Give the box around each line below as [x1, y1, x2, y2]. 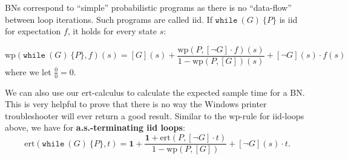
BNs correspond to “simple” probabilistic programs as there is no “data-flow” [5, 1, 292, 13]
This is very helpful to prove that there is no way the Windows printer [5, 98, 267, 110]
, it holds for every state [67, 25, 157, 37]
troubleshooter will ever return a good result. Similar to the [5, 109, 226, 122]
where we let [5, 65, 51, 78]
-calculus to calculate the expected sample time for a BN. [92, 86, 305, 98]
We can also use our [5, 86, 79, 98]
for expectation [5, 25, 61, 37]
